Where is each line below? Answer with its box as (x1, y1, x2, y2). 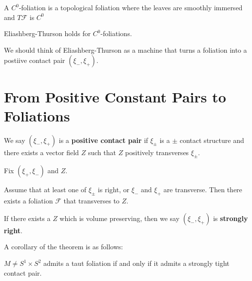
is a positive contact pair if (58, 135, 148, 145)
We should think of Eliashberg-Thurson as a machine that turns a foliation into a (4, 44, 247, 55)
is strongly (213, 213, 248, 223)
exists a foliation (4, 196, 53, 206)
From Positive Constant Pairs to (4, 86, 226, 106)
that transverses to (63, 196, 120, 206)
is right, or (97, 184, 130, 195)
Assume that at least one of (4, 184, 86, 195)
